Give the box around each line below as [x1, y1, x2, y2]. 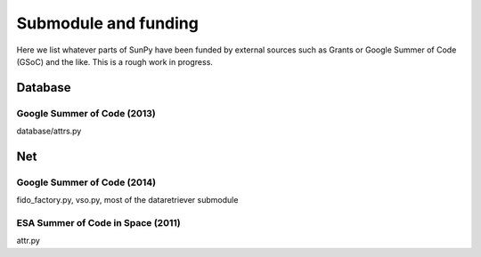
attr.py [16, 236, 40, 246]
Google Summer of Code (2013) [16, 107, 156, 119]
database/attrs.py [16, 125, 82, 137]
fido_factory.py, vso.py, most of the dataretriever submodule [16, 195, 239, 205]
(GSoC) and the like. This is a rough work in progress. [16, 56, 214, 67]
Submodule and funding [16, 13, 200, 33]
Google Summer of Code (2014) [16, 176, 157, 189]
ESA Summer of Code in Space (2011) [16, 217, 182, 229]
